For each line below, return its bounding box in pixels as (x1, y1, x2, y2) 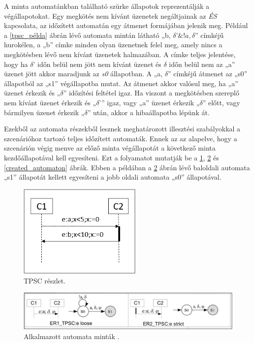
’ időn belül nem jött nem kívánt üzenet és (33, 59, 161, 69)
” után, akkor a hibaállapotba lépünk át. (87, 107, 210, 117)
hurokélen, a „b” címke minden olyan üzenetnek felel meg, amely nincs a (4, 39, 222, 50)
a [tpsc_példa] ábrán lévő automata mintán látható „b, (4, 30, 171, 40)
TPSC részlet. (24, 275, 66, 285)
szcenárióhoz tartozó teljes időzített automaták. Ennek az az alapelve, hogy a (4, 133, 237, 143)
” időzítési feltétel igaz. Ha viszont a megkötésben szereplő (63, 88, 239, 98)
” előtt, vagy (202, 97, 240, 107)
